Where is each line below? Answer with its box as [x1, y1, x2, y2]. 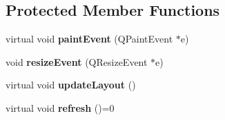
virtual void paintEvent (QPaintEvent [6, 32, 173, 46]
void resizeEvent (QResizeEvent [6, 54, 148, 69]
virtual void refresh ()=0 [6, 100, 115, 115]
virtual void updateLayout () [6, 77, 136, 92]
